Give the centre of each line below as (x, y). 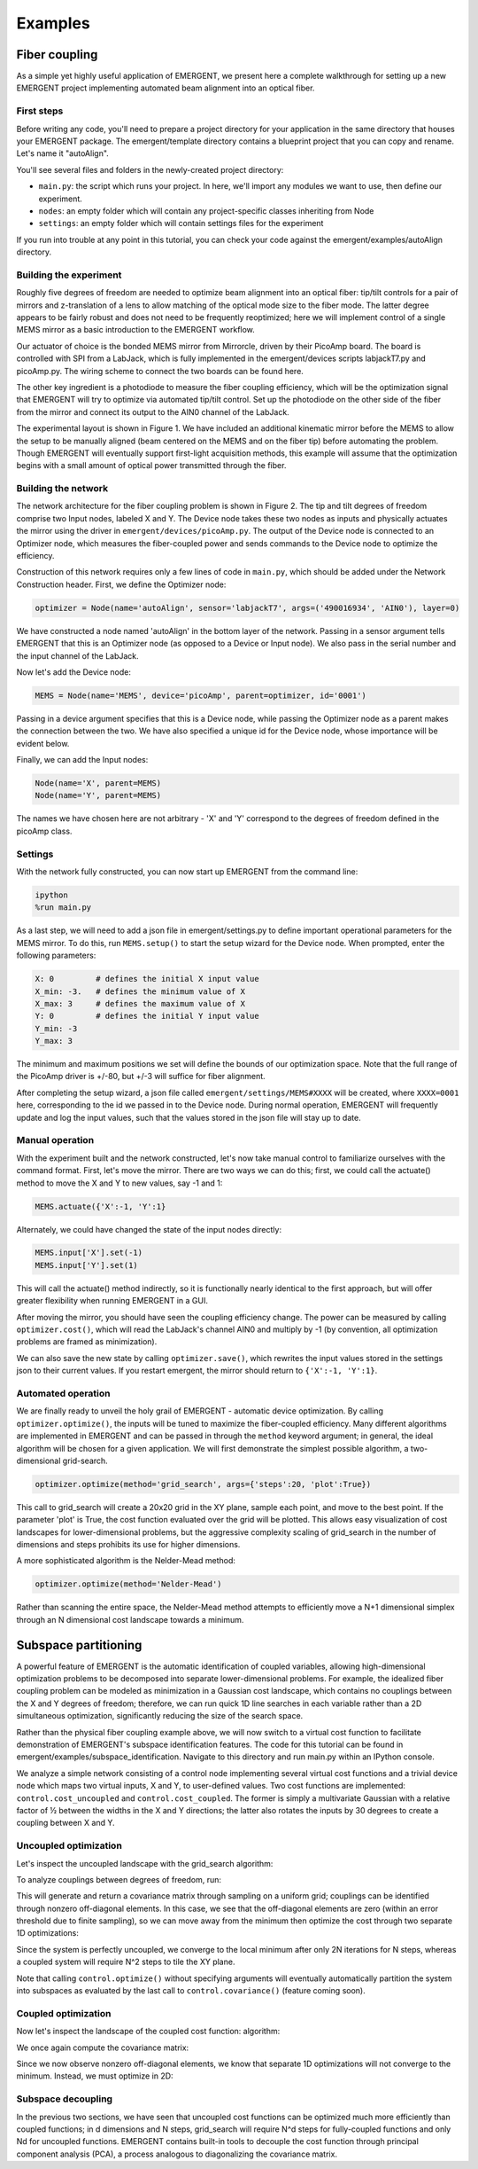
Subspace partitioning (79, 1645)
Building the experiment (69, 275)
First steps (40, 111)
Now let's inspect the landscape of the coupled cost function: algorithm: (148, 2032)
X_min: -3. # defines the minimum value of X (140, 991)
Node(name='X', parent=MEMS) (98, 783)
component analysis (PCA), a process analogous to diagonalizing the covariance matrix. (177, 2154)
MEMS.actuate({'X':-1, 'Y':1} (100, 1206)
